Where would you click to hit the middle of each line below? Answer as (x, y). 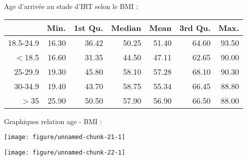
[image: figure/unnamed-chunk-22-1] (65, 152)
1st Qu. (89, 27)
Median (126, 27)
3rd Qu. (195, 27)
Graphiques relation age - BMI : (53, 121)
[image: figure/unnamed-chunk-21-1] (65, 137)
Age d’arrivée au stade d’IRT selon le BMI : (71, 6)
